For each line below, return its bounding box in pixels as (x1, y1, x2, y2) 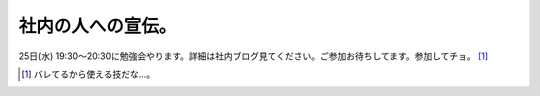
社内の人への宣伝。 (18, 15, 177, 37)
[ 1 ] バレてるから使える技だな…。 (21, 68, 156, 80)
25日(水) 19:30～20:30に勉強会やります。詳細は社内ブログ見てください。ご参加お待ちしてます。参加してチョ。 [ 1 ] (18, 50, 489, 62)
